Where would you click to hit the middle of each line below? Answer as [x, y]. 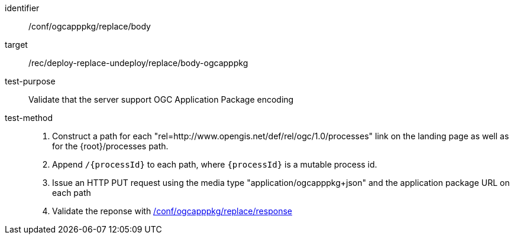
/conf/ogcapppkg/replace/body [90, 26]
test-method [29, 118]
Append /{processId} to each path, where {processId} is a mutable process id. [215, 164]
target [16, 45]
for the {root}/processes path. [110, 146]
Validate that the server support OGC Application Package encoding [161, 99]
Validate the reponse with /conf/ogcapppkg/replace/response [172, 211]
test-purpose [30, 81]
